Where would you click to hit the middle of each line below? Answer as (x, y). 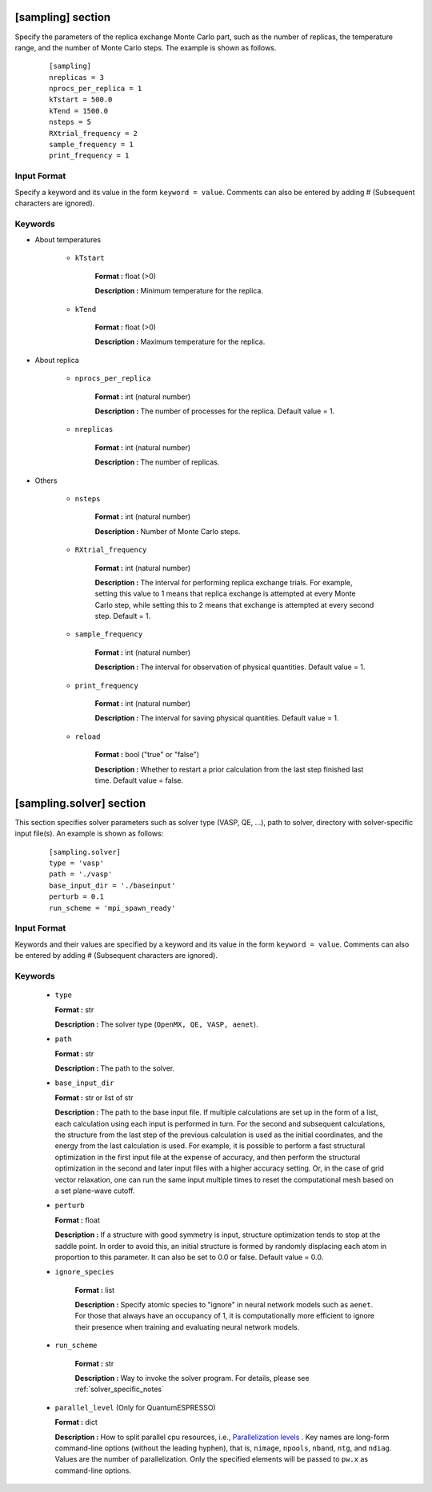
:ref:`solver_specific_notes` (119, 1389)
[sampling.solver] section (80, 803)
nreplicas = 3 (76, 77)
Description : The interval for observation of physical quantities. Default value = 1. (230, 667)
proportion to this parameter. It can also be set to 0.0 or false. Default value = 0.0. (189, 1257)
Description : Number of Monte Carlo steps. (168, 531)
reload (88, 736)
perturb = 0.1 (76, 897)
